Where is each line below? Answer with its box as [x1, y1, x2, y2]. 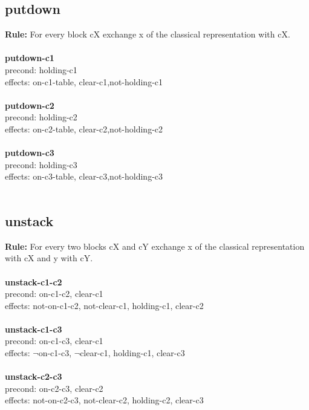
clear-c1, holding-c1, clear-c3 [80, 347, 185, 359]
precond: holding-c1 [5, 63, 77, 76]
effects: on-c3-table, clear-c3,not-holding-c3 [5, 170, 163, 183]
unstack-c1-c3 [5, 322, 62, 335]
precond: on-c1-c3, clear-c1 [5, 334, 103, 347]
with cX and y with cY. [5, 252, 93, 264]
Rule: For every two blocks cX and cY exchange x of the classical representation [5, 239, 305, 252]
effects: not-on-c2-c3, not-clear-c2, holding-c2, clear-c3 [5, 394, 204, 406]
